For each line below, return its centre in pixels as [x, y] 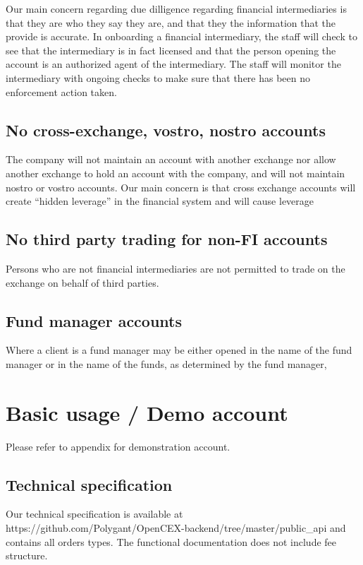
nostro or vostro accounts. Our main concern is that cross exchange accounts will [181, 187]
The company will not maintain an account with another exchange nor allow [171, 159]
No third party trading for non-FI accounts [167, 239]
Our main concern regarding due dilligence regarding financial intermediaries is [176, 8]
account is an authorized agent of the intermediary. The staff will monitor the [173, 64]
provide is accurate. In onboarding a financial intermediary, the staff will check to [181, 36]
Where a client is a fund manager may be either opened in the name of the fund [179, 350]
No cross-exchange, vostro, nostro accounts [166, 130]
